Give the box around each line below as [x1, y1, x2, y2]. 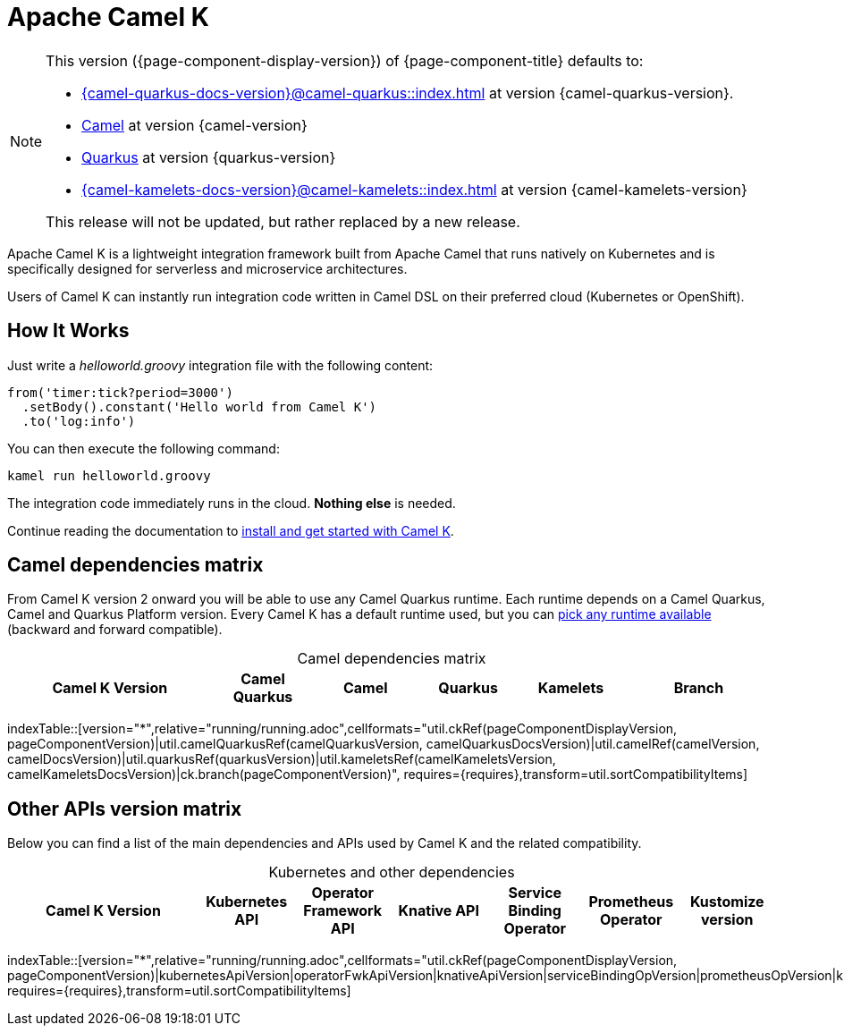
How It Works [7, 319, 130, 343]
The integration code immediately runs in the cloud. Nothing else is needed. [7, 495, 456, 511]
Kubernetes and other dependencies [268, 863, 515, 882]
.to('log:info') [21, 413, 136, 428]
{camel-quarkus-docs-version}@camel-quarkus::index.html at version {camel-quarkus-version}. [81, 83, 734, 102]
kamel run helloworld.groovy [7, 468, 211, 483]
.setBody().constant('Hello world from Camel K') [21, 399, 377, 414]
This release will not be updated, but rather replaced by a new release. [46, 212, 520, 231]
